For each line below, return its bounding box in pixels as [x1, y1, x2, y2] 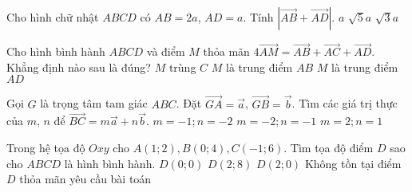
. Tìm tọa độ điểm [283, 139, 374, 156]
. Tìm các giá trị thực [291, 95, 398, 112]
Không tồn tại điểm [304, 155, 402, 171]
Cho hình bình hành [6, 43, 105, 60]
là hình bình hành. [64, 155, 156, 171]
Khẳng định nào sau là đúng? [6, 58, 151, 75]
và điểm [146, 43, 185, 60]
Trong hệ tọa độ [6, 139, 85, 156]
